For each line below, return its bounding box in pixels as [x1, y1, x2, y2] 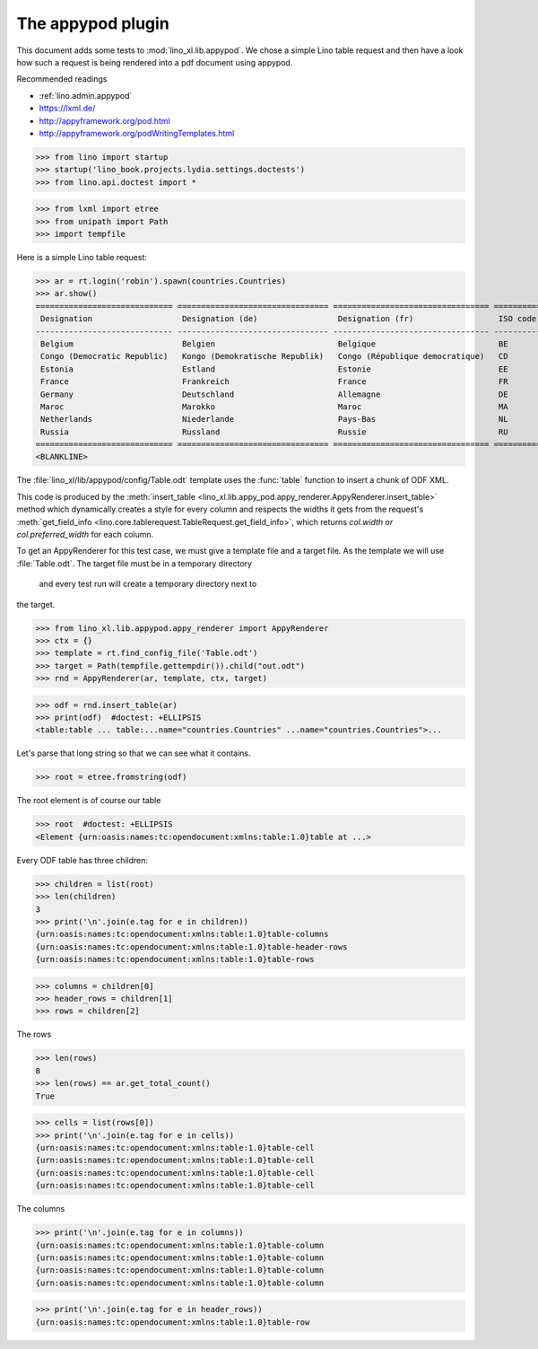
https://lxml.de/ [39, 103, 96, 114]
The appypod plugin [16, 13, 169, 33]
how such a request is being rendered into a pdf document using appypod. [16, 57, 293, 67]
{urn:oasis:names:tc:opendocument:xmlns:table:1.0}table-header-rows [35, 942, 348, 951]
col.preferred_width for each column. [16, 530, 154, 539]
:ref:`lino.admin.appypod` [39, 90, 133, 101]
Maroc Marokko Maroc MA [40, 401, 508, 412]
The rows [16, 1029, 52, 1040]
